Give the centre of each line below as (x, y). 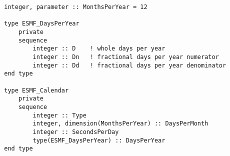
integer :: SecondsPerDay (76, 132)
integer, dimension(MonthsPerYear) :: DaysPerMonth (120, 124)
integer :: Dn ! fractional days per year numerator (126, 57)
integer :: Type (59, 115)
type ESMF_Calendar (36, 90)
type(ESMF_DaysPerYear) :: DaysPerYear (99, 140)
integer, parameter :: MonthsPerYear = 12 (76, 7)
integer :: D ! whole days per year (99, 49)
